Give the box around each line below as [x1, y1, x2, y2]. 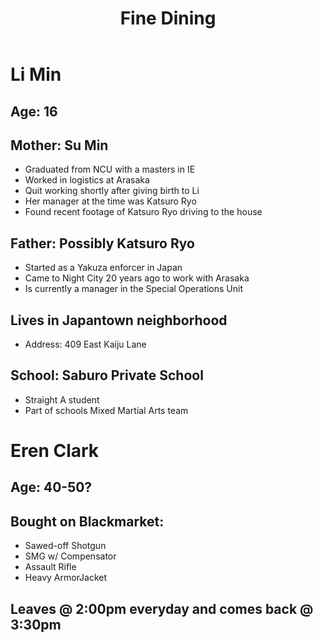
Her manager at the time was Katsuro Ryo [24, 195, 197, 207]
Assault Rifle [24, 561, 77, 573]
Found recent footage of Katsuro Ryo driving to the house [24, 206, 263, 218]
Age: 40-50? [10, 479, 93, 496]
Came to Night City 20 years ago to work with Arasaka [24, 272, 250, 284]
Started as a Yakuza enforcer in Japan [24, 262, 183, 274]
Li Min [10, 63, 62, 86]
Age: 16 [10, 103, 58, 120]
